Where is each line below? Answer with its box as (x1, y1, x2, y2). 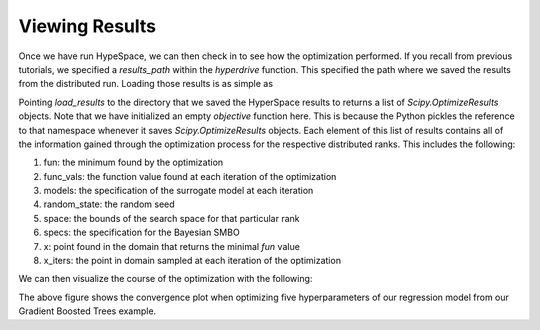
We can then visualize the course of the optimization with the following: (18, 273, 313, 285)
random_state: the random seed (43, 198, 175, 210)
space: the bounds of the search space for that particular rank (43, 212, 300, 224)
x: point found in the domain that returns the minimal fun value (43, 240, 300, 252)
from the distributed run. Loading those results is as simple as (18, 78, 274, 90)
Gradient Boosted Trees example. (18, 305, 157, 317)
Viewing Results (18, 15, 157, 37)
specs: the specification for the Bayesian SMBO (43, 226, 240, 239)
